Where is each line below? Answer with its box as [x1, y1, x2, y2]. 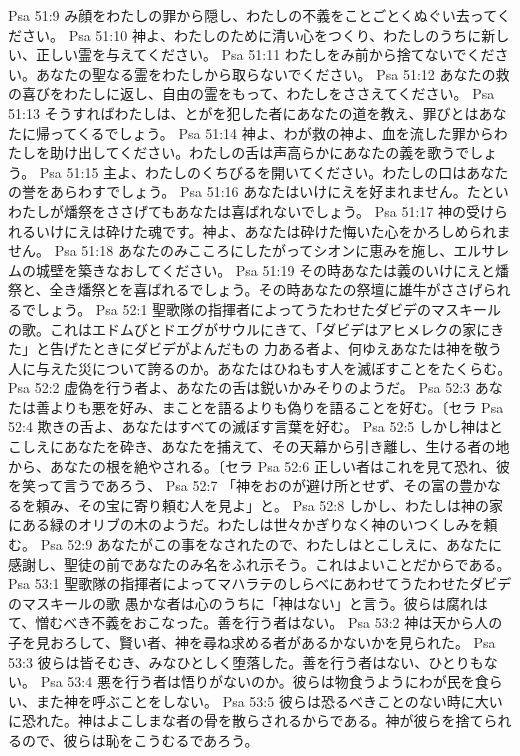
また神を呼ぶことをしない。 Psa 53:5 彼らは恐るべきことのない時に [35, 690, 475, 711]
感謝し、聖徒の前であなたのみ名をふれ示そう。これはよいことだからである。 [8, 553, 511, 574]
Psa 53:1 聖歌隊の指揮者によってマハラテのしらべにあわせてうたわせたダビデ [8, 573, 512, 594]
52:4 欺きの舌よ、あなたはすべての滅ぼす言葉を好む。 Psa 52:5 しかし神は [8, 416, 489, 437]
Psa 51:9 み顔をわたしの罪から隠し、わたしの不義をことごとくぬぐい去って [8, 5, 497, 25]
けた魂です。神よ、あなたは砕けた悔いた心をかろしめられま [119, 220, 511, 241]
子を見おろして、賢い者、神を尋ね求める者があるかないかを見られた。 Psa [8, 632, 496, 652]
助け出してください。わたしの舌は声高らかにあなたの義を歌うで [49, 142, 470, 163]
